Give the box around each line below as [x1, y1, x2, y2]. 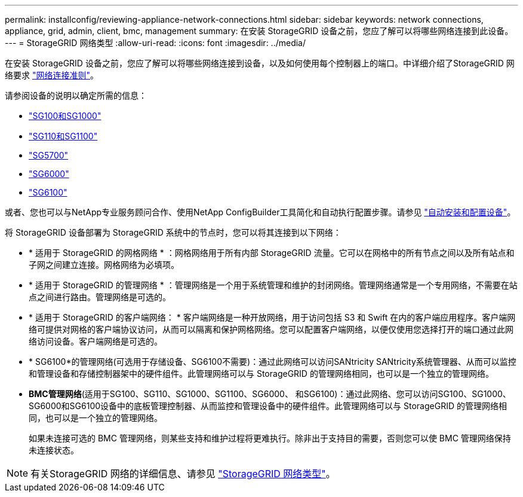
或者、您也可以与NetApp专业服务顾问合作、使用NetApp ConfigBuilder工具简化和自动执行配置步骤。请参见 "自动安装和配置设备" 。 [5, 207, 516, 217]
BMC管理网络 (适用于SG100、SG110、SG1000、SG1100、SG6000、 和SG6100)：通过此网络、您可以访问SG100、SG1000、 [29, 389, 511, 399]
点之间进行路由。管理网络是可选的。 [29, 292, 171, 302]
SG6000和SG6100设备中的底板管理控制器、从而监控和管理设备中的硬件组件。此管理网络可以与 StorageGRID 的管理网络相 [29, 401, 507, 411]
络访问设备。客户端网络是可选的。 [29, 336, 162, 346]
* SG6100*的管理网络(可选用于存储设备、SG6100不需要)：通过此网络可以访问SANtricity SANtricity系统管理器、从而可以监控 [29, 356, 516, 367]
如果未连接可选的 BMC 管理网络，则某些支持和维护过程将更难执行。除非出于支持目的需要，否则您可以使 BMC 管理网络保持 [29, 433, 511, 443]
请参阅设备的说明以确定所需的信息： [5, 90, 147, 100]
